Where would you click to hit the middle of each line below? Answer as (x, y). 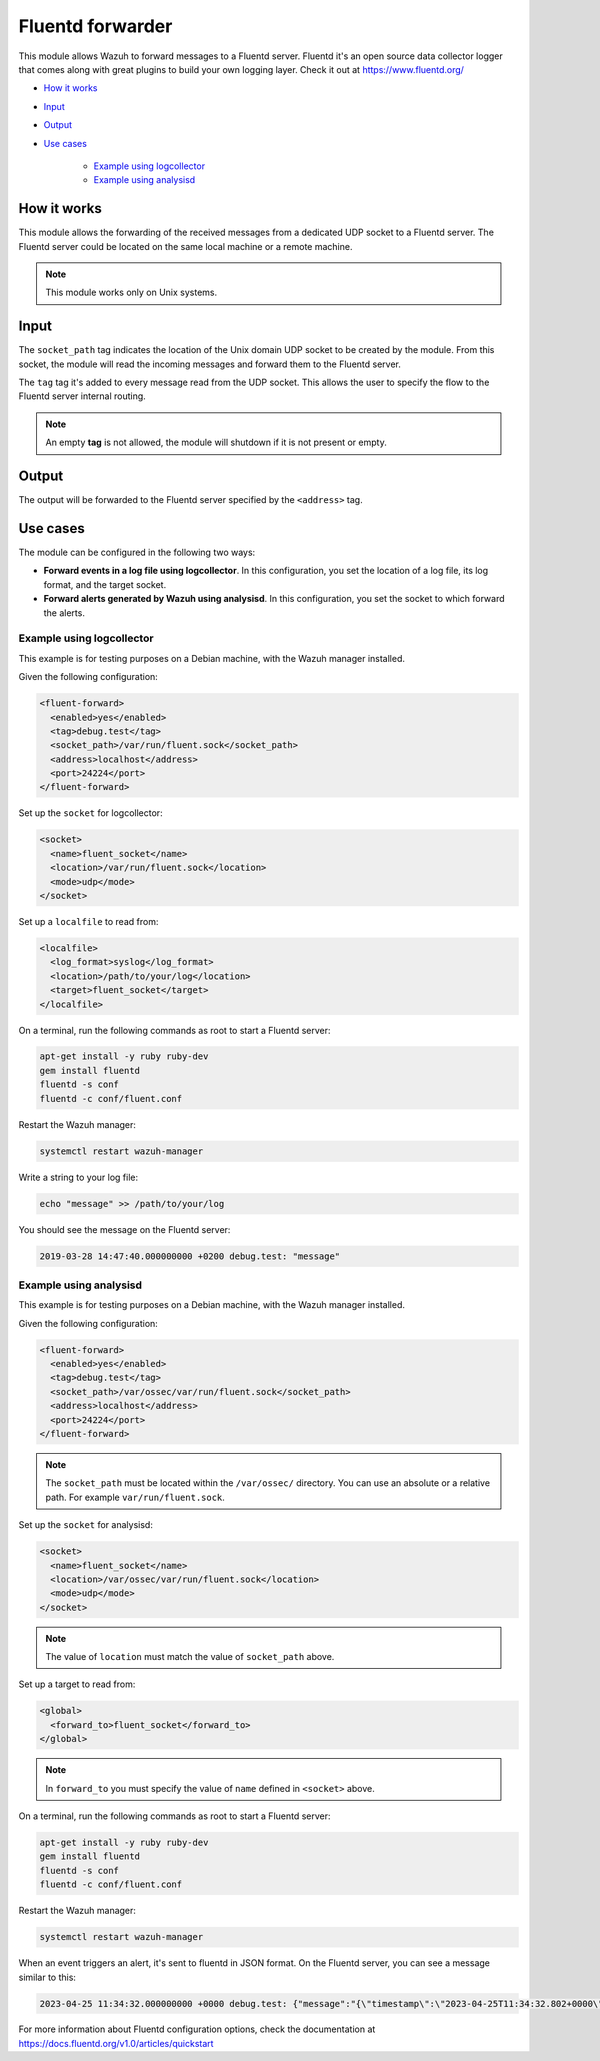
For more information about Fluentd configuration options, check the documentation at (197, 2029)
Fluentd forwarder (95, 26)
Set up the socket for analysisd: (86, 1525)
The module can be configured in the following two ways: (137, 552)
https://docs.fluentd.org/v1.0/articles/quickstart (116, 2043)
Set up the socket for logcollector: (91, 813)
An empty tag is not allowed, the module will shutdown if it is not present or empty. (216, 442)
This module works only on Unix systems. (131, 292)
